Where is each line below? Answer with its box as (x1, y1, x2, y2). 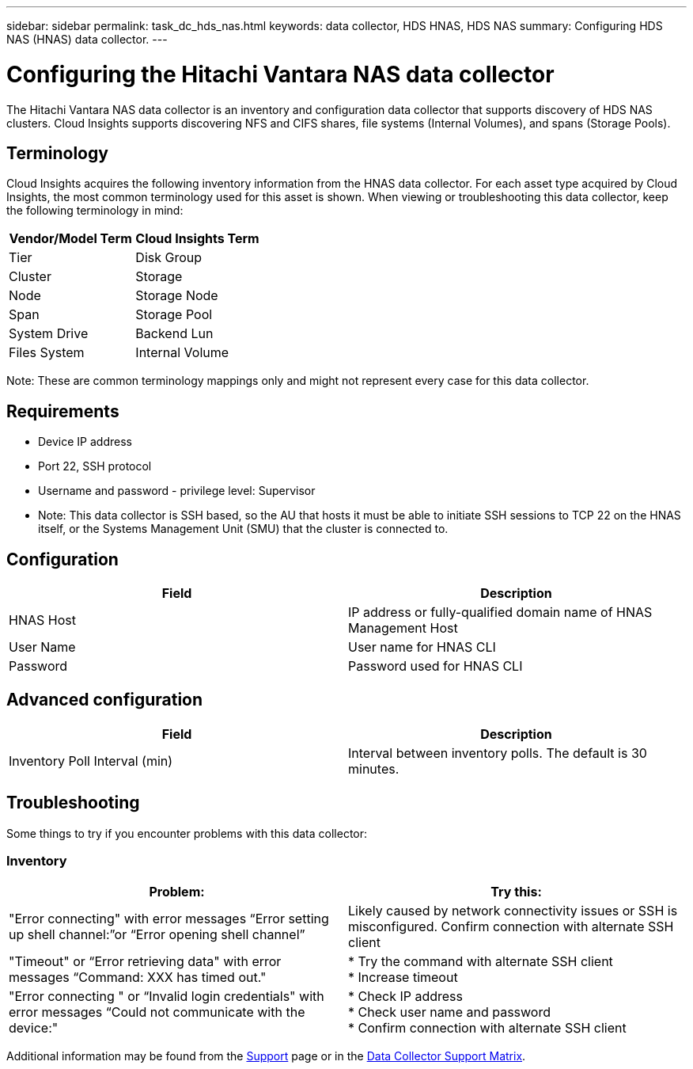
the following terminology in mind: (6, 204, 184, 218)
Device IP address (38, 435, 132, 449)
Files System (9, 344, 85, 361)
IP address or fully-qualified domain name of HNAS (348, 604, 653, 621)
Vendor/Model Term (9, 230, 132, 247)
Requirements (6, 401, 119, 421)
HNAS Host (9, 612, 76, 629)
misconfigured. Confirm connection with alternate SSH (348, 919, 674, 935)
